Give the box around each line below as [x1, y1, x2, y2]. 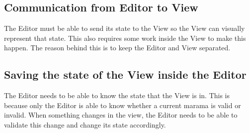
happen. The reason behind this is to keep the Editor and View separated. [4, 42, 231, 53]
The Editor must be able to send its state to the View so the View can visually [4, 23, 245, 33]
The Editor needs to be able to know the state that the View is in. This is [4, 90, 230, 101]
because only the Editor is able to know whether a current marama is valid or [4, 100, 241, 110]
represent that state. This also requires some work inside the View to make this [4, 32, 246, 43]
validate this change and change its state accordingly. [4, 119, 166, 130]
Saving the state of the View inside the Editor [4, 67, 247, 82]
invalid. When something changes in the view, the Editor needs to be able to [4, 110, 238, 120]
